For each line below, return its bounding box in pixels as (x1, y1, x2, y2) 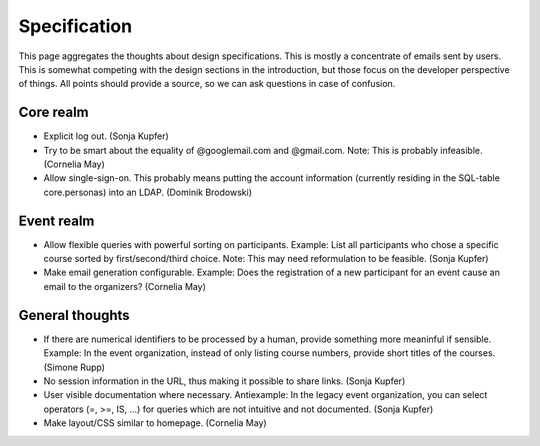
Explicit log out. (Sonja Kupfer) (43, 130, 169, 142)
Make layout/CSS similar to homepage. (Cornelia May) (43, 417, 267, 429)
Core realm (18, 104, 89, 121)
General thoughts (18, 306, 130, 324)
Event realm (18, 212, 95, 229)
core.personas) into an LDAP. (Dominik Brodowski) (43, 186, 253, 198)
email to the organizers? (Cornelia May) (43, 280, 207, 292)
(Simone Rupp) (43, 361, 105, 373)
